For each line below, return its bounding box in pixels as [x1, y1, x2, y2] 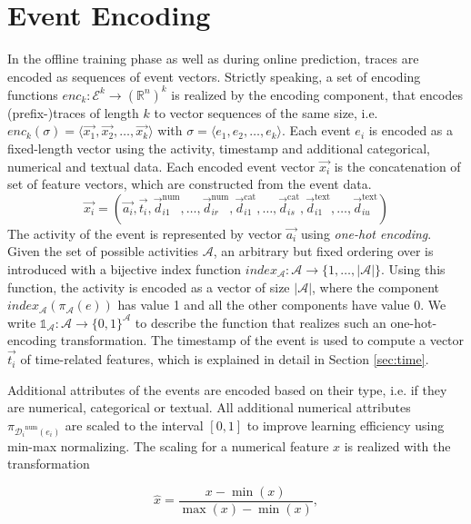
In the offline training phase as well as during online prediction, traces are [7, 49, 419, 68]
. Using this [381, 259, 446, 278]
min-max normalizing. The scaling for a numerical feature [7, 436, 329, 455]
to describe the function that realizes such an [135, 312, 386, 331]
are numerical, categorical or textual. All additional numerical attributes [7, 398, 411, 417]
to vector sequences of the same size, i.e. [154, 103, 378, 122]
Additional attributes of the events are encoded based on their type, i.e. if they [7, 380, 447, 399]
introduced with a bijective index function [7, 259, 242, 278]
